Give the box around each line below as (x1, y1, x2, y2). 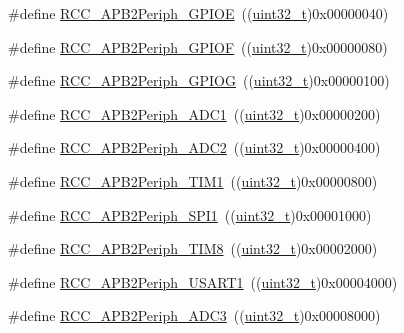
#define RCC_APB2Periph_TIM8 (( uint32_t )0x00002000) (8, 238, 378, 259)
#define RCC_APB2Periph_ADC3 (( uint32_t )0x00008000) (8, 305, 381, 326)
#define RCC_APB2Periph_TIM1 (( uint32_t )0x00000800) (8, 170, 378, 191)
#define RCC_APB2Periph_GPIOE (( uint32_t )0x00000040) (8, 3, 389, 23)
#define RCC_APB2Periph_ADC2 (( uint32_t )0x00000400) (8, 137, 381, 158)
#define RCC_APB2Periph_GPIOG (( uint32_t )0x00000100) (8, 70, 390, 91)
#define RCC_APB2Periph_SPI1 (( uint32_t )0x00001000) (8, 204, 372, 225)
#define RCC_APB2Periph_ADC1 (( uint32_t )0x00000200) (8, 103, 381, 124)
